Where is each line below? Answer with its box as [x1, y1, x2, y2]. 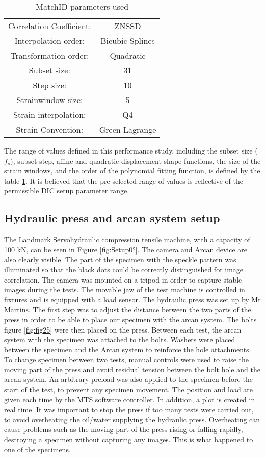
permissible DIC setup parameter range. [4, 185, 129, 196]
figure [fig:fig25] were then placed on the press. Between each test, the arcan [4, 324, 242, 335]
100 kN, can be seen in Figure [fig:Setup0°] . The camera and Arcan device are [4, 244, 248, 255]
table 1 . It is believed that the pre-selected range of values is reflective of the [4, 175, 243, 186]
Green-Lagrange [99, 123, 156, 135]
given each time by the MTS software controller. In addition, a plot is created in [4, 394, 255, 404]
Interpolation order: [14, 35, 85, 46]
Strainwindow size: [16, 94, 83, 106]
